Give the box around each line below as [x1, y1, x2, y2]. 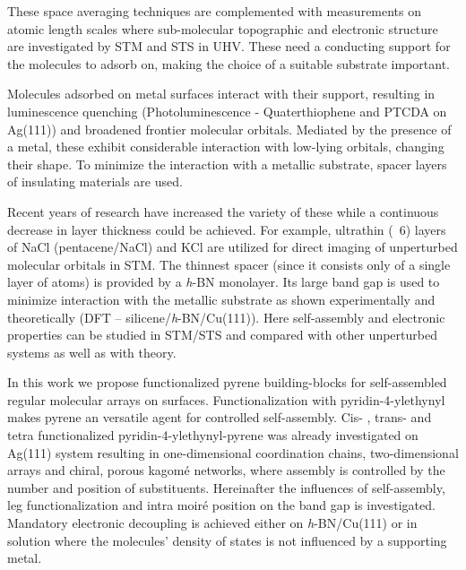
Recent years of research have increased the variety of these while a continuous [7, 202, 439, 220]
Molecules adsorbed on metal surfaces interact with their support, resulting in [7, 84, 436, 103]
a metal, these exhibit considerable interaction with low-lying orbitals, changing [7, 137, 444, 156]
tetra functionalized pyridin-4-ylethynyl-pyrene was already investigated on [7, 426, 419, 445]
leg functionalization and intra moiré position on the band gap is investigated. [7, 496, 436, 514]
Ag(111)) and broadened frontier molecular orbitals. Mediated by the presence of [7, 119, 452, 138]
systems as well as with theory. [7, 342, 177, 361]
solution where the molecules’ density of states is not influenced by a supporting [7, 531, 447, 549]
